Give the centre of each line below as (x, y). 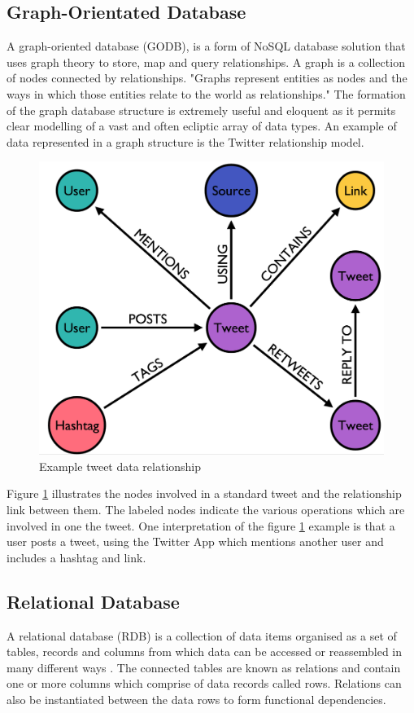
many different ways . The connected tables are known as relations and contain (204, 667)
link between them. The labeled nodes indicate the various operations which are (206, 509)
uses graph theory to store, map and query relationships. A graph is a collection (206, 62)
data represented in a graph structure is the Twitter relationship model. (185, 141)
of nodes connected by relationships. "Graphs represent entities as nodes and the (207, 78)
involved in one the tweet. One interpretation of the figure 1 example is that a (201, 525)
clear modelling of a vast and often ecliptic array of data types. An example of (202, 126)
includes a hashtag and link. (76, 557)
